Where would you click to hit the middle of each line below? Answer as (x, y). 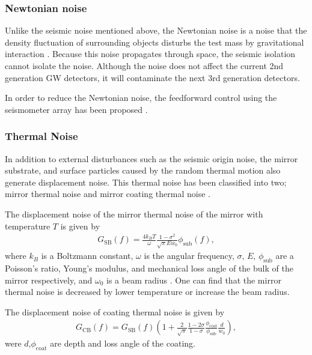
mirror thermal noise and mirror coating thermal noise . (108, 194)
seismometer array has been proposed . (76, 109)
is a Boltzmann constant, (87, 256)
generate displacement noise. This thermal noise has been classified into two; (146, 182)
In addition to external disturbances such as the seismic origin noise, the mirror (151, 158)
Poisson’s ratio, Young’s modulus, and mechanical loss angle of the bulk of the (149, 268)
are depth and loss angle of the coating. (123, 343)
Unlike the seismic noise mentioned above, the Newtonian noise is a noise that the (156, 30)
